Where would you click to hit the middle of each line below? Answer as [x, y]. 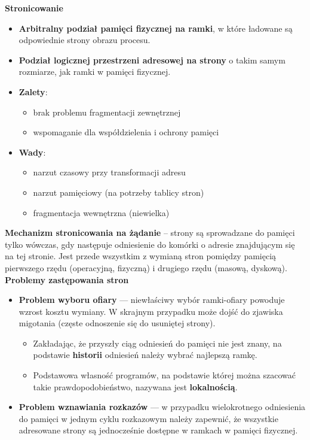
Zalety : [33, 91]
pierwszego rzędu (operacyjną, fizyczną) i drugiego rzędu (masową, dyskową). [146, 267]
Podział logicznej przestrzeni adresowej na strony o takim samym [152, 60]
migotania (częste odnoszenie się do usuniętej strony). [117, 323]
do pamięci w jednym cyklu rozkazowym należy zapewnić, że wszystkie [148, 418]
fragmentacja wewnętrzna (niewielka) [101, 212]
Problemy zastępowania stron [67, 279]
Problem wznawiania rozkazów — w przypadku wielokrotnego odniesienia [162, 407]
